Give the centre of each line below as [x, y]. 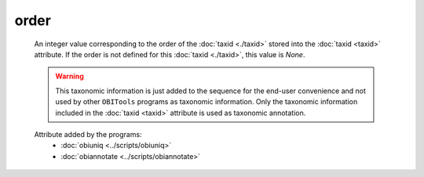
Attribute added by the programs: [88, 134]
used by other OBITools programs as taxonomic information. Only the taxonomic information [207, 102]
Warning [69, 76]
